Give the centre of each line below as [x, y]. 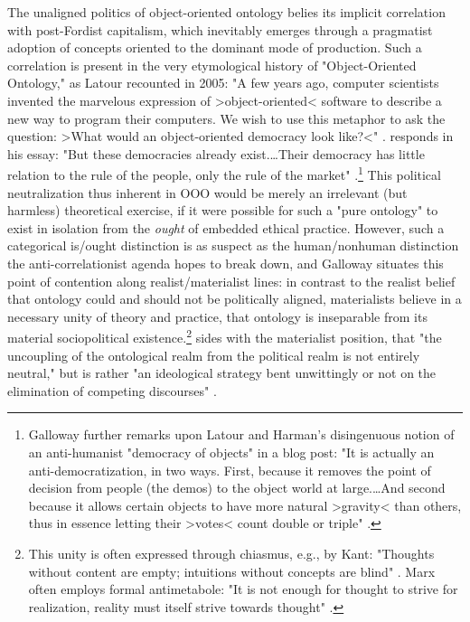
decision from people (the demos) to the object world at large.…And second [237, 488]
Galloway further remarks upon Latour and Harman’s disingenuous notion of [241, 434]
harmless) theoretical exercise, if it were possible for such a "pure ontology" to [223, 210]
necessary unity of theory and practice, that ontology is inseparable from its [217, 316]
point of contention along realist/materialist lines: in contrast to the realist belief [231, 281]
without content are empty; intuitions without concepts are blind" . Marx [232, 571]
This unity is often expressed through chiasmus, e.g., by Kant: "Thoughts [231, 553]
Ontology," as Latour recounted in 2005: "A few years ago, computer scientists [223, 83]
